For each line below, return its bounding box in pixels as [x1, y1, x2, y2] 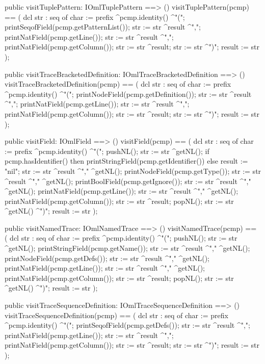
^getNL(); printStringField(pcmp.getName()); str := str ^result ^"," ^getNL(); [5, 243, 250, 253]
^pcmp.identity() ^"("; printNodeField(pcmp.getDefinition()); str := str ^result [5, 88, 252, 99]
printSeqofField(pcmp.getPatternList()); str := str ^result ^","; [5, 21, 201, 32]
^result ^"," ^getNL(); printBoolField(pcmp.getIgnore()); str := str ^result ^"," [5, 175, 251, 186]
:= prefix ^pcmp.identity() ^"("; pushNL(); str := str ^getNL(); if [5, 145, 209, 156]
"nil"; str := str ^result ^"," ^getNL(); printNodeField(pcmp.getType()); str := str [5, 165, 261, 176]
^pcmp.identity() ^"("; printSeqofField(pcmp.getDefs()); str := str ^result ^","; [5, 320, 250, 330]
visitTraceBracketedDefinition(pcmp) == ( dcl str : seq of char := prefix [5, 79, 231, 89]
